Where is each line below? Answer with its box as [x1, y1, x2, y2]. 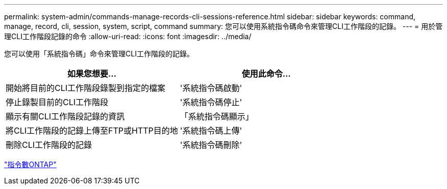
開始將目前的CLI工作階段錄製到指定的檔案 [6, 83, 166, 93]
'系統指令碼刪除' [180, 140, 242, 150]
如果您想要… [67, 69, 116, 79]
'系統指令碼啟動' [180, 83, 242, 93]
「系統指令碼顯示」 [180, 111, 254, 121]
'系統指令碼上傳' [180, 125, 242, 136]
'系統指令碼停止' [180, 97, 242, 107]
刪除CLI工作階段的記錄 [6, 140, 92, 150]
